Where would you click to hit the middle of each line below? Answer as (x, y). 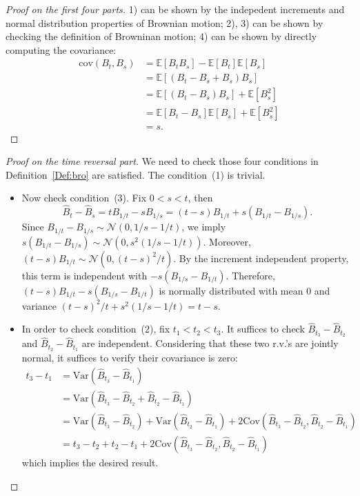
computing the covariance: (61, 49)
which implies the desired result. (90, 463)
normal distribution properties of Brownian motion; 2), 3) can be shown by (164, 22)
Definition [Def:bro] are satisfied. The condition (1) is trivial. (136, 174)
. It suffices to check (263, 329)
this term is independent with (84, 275)
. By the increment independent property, (261, 258)
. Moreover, (227, 241)
